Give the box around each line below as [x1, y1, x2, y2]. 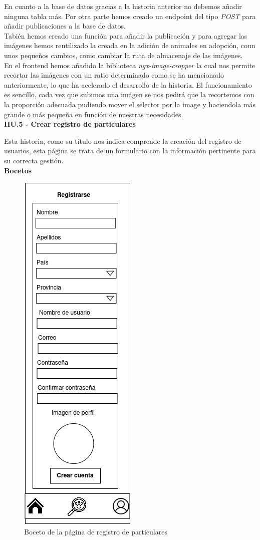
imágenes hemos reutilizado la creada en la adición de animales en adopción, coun [4, 40, 255, 51]
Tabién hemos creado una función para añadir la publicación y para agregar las [4, 30, 247, 41]
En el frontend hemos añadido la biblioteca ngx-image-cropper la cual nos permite [4, 60, 255, 70]
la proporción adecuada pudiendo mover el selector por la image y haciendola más [4, 99, 256, 109]
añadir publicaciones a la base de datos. [4, 21, 126, 31]
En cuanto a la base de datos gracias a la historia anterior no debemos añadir [4, 1, 242, 11]
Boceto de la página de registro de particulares [24, 526, 167, 536]
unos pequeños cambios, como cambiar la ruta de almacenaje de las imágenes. [4, 50, 243, 60]
